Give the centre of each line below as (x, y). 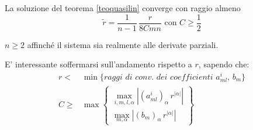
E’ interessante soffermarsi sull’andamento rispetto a (98, 64)
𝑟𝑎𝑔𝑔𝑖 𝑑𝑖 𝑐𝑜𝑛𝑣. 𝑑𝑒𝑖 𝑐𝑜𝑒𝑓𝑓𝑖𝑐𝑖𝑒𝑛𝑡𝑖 (158, 77)
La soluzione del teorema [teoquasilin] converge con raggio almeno (123, 8)
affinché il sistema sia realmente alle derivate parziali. (123, 44)
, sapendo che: (224, 64)
